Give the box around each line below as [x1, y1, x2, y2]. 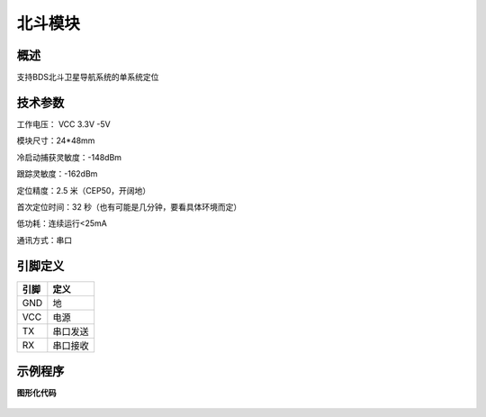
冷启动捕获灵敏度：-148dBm [16, 151, 121, 162]
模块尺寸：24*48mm [16, 135, 95, 146]
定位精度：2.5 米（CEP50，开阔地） [16, 185, 151, 195]
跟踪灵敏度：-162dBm [16, 168, 98, 179]
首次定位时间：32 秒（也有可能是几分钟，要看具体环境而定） [16, 201, 242, 212]
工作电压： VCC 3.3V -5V [16, 118, 112, 130]
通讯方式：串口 [16, 234, 72, 245]
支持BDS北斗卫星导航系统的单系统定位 [16, 72, 159, 83]
